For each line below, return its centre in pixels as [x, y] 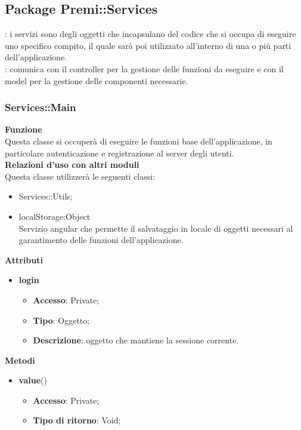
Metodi [20, 360]
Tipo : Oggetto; [61, 320]
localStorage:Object [55, 216]
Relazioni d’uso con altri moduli [72, 165]
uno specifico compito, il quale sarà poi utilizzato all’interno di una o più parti [148, 45]
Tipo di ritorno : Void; [77, 420]
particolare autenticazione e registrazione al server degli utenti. [120, 153]
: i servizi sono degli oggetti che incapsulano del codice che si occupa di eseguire [150, 34]
